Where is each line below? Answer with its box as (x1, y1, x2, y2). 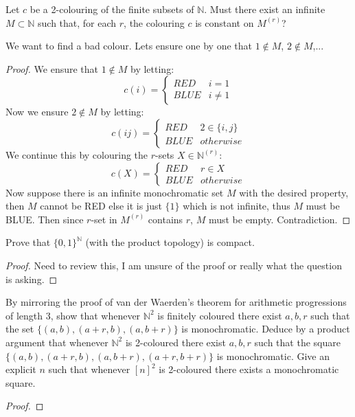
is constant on (195, 15, 254, 30)
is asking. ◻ (5, 271, 58, 286)
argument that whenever (5, 335, 108, 349)
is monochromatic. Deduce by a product (181, 322, 350, 336)
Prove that (5, 235, 51, 249)
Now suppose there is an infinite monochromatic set (5, 185, 224, 199)
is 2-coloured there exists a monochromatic (159, 362, 339, 376)
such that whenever (48, 362, 130, 376)
